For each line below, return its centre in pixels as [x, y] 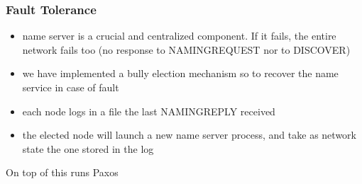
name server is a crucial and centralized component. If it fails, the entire [179, 36]
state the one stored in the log [88, 148]
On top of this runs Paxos [62, 172]
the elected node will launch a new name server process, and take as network [189, 135]
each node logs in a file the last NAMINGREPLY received [149, 111]
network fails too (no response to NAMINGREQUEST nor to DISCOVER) [186, 49]
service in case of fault [71, 87]
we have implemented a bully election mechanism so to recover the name [180, 73]
